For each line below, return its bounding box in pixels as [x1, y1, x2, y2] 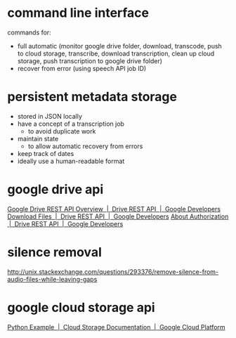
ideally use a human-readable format [17, 157, 125, 165]
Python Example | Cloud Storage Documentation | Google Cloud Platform [7, 323, 226, 331]
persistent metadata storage [7, 89, 178, 105]
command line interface [7, 5, 150, 21]
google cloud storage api [7, 299, 156, 316]
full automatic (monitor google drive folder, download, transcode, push [17, 41, 223, 50]
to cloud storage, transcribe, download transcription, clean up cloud [17, 49, 215, 58]
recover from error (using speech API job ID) [17, 64, 147, 72]
